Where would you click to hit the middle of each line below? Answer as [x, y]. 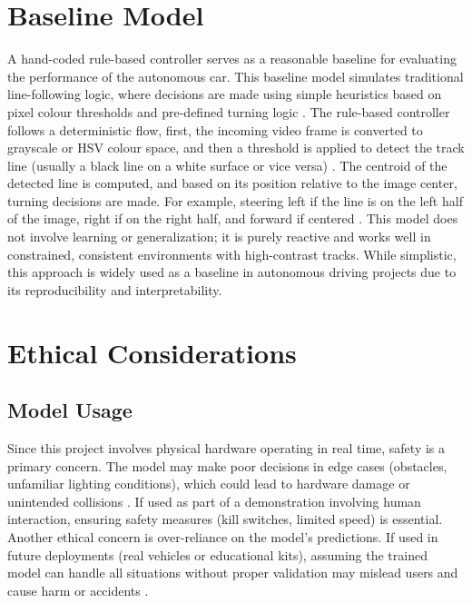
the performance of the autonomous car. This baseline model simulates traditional [236, 76]
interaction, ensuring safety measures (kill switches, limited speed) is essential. [225, 519]
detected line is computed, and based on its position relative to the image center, [232, 183]
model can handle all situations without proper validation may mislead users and [233, 573]
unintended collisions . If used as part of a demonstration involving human [214, 501]
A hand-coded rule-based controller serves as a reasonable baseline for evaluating [232, 59]
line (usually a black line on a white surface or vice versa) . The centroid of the [227, 165]
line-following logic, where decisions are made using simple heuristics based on [225, 94]
